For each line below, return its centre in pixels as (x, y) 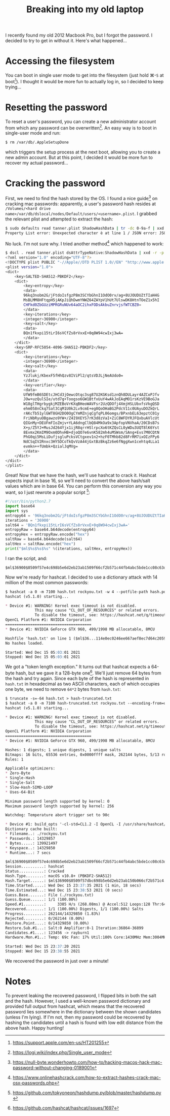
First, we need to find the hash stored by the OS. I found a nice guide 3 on (81, 198)
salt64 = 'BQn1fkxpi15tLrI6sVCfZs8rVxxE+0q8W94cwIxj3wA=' (68, 525)
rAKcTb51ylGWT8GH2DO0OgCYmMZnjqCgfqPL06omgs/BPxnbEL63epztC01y (91, 413)
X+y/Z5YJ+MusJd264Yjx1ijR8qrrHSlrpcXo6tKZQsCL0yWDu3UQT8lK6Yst (91, 428)
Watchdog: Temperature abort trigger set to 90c (57, 815)
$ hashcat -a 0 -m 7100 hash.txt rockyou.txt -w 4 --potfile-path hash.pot (87, 592)
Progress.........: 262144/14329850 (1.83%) (53, 914)
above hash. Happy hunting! (35, 1028)
